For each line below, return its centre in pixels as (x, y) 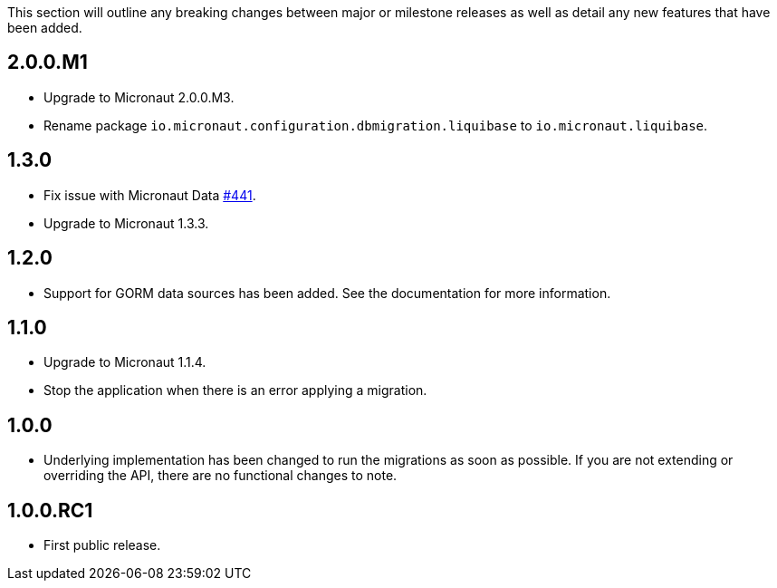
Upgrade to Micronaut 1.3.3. (126, 223)
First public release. (102, 545)
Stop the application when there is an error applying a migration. (235, 390)
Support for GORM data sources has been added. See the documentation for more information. (327, 293)
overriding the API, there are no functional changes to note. (221, 476)
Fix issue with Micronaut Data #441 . (150, 195)
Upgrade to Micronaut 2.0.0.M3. (139, 97)
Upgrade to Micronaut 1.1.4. (125, 362)
